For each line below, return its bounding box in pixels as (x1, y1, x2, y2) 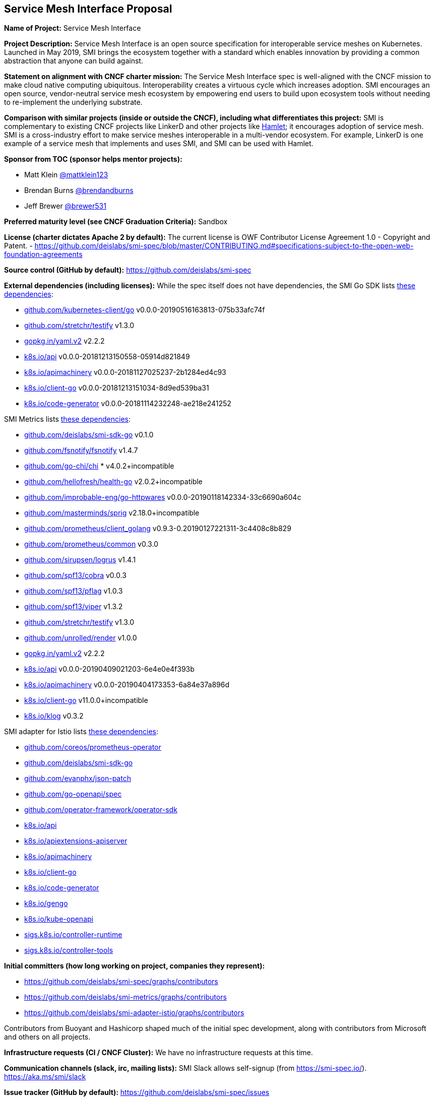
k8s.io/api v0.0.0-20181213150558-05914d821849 (24, 352, 190, 361)
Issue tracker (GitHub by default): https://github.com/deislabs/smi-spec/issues (4, 1088, 270, 1097)
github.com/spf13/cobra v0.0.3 (24, 571, 127, 580)
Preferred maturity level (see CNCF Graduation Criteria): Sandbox (4, 217, 228, 226)
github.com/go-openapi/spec (24, 790, 122, 799)
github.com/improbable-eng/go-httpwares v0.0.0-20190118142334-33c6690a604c (24, 493, 301, 502)
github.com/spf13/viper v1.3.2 (24, 602, 123, 611)
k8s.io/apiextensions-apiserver (24, 836, 128, 846)
